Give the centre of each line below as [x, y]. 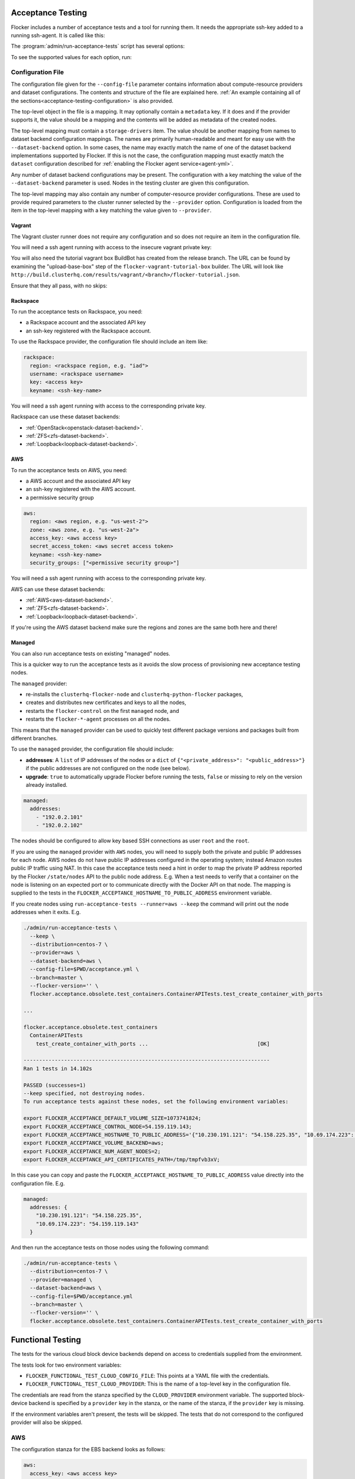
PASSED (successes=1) [55, 1085]
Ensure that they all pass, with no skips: [59, 285]
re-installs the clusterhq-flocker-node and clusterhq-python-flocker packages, [134, 695]
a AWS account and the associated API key [78, 481]
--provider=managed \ [61, 1280]
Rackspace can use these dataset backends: [66, 416]
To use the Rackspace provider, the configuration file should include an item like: [109, 342]
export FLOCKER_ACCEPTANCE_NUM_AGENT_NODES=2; [92, 1151]
